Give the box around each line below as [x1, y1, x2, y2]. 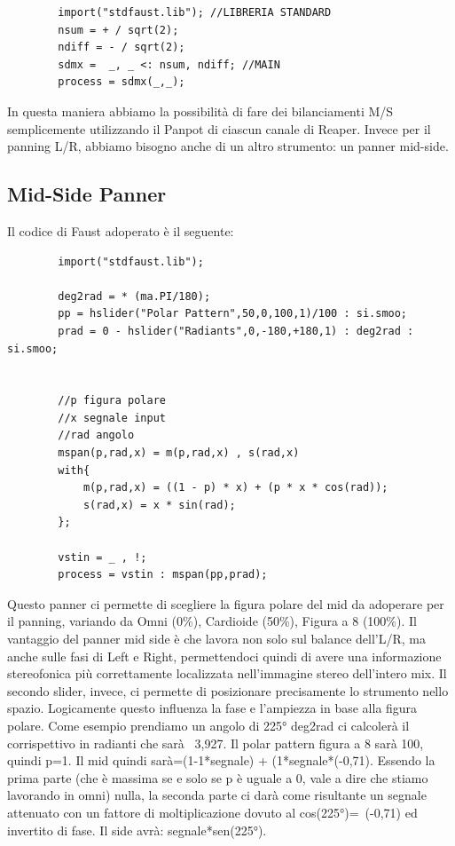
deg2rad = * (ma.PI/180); [58, 289, 211, 303]
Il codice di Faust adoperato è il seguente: [7, 221, 234, 240]
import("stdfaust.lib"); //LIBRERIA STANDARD [58, 6, 332, 19]
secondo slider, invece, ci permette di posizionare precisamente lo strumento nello [7, 681, 449, 700]
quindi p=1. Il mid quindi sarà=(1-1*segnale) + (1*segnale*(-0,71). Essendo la [7, 751, 435, 770]
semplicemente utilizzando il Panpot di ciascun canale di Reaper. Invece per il [7, 119, 431, 138]
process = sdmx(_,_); [58, 75, 185, 89]
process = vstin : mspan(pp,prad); [58, 568, 268, 581]
